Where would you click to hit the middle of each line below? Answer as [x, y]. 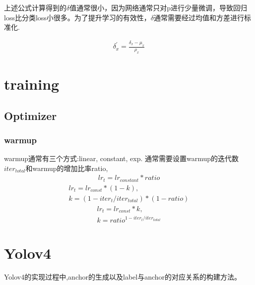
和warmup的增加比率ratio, [67, 168]
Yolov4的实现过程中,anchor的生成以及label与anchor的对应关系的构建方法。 [123, 276]
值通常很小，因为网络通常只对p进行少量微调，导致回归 [159, 7]
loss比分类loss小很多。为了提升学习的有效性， [77, 17]
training [32, 84]
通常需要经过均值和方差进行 [199, 17]
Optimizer [31, 115]
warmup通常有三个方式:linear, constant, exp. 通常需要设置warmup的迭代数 [122, 158]
